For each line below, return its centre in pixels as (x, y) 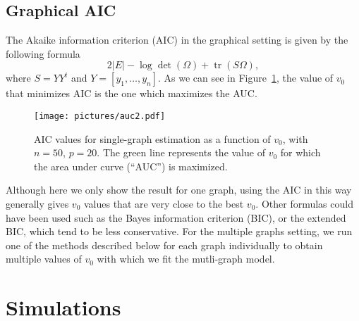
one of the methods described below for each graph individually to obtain (164, 245)
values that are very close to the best (164, 204)
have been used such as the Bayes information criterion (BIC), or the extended (176, 217)
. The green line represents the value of (181, 152)
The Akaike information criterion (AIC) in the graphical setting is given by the (177, 40)
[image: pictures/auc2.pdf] (100, 116)
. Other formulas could (304, 204)
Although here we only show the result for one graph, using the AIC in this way (179, 190)
